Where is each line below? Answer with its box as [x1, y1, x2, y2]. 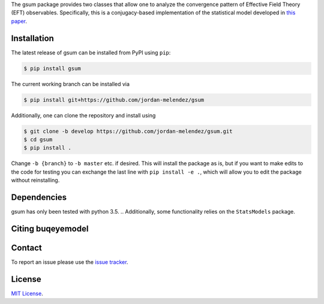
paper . [11, 17, 27, 25]
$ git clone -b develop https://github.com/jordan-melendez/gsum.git [23, 127, 233, 135]
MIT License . [11, 290, 43, 297]
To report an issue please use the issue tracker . [11, 258, 128, 266]
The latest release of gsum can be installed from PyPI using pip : [11, 48, 171, 56]
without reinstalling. [11, 177, 60, 184]
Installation [11, 33, 54, 43]
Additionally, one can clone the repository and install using [11, 111, 156, 119]
